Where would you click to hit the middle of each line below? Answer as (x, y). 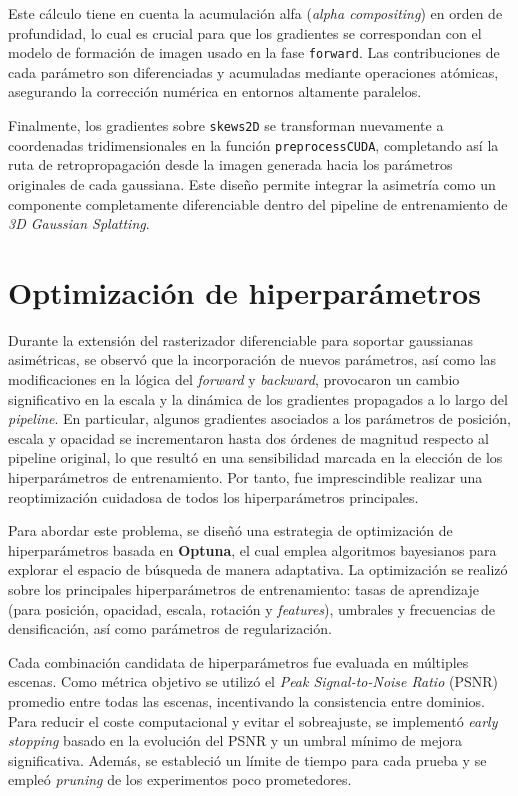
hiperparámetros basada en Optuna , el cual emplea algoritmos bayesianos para (252, 549)
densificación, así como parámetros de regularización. (170, 628)
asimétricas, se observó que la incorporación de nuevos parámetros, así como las (252, 359)
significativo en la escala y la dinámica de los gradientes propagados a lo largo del (258, 398)
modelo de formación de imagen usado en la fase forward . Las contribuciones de (254, 52)
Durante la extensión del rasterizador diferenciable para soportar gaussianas (240, 339)
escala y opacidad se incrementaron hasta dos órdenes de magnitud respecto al (248, 437)
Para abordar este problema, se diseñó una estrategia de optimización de (230, 530)
